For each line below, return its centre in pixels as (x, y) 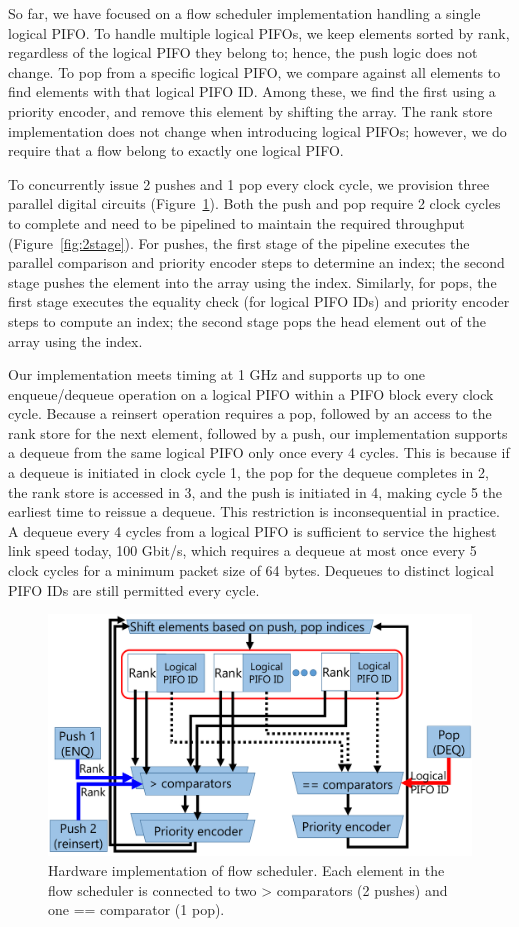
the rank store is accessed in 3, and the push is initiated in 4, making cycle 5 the (255, 491)
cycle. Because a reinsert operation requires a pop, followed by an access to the (250, 413)
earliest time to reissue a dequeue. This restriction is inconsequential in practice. (254, 511)
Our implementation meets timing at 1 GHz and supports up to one (216, 374)
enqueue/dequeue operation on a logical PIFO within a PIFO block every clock (251, 393)
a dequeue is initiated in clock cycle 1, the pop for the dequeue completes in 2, (248, 472)
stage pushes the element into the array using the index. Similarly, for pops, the (252, 281)
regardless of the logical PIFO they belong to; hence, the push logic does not (243, 52)
